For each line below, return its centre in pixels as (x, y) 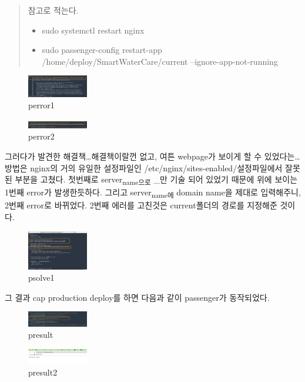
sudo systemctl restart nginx (93, 30)
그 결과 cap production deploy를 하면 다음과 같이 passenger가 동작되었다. (137, 297)
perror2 (41, 136)
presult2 (43, 372)
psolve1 (41, 278)
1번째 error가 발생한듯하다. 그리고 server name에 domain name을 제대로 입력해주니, (153, 193)
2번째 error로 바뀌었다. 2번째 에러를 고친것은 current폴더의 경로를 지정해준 (141, 205)
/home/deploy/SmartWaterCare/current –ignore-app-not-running (160, 61)
